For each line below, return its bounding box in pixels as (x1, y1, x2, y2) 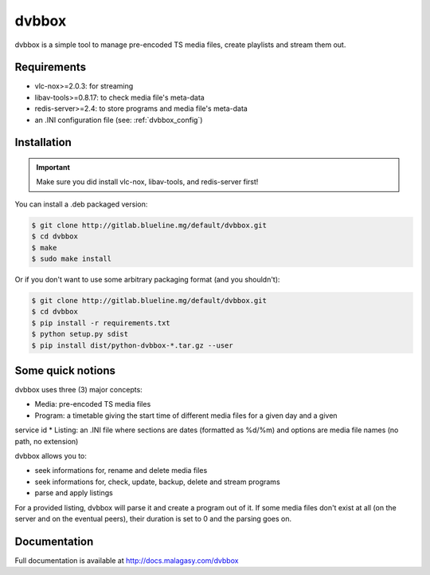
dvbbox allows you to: (14, 451, 88, 460)
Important (36, 163, 71, 172)
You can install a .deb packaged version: (14, 199, 148, 209)
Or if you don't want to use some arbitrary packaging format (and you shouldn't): (14, 274, 280, 284)
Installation (14, 136, 72, 149)
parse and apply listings (34, 488, 113, 498)
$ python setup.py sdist (31, 329, 129, 339)
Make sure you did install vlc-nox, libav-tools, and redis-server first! (36, 177, 259, 187)
